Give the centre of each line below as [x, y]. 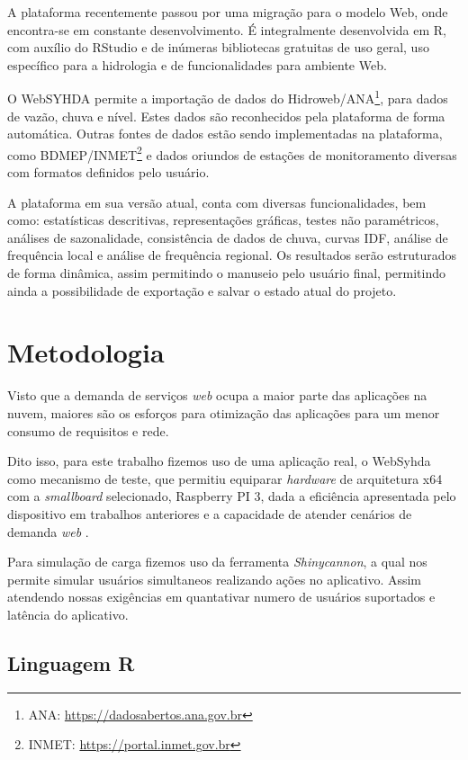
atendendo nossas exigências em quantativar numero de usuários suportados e [221, 597]
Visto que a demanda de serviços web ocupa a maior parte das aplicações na [217, 395]
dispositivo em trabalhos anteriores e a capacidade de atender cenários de [210, 513]
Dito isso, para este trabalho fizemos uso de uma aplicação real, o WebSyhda [219, 461]
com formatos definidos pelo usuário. [108, 172]
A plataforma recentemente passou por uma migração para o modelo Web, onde [228, 12]
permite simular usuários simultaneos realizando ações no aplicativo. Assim [215, 579]
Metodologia [86, 352]
